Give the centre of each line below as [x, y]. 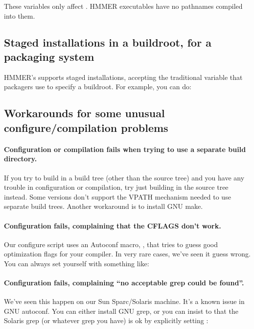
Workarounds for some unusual [84, 113]
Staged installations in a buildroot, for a [108, 42]
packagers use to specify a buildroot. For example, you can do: [98, 87]
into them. [20, 15]
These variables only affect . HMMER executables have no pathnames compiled [123, 6]
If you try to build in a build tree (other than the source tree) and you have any [124, 177]
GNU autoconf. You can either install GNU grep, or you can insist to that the [121, 311]
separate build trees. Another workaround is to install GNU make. [104, 206]
